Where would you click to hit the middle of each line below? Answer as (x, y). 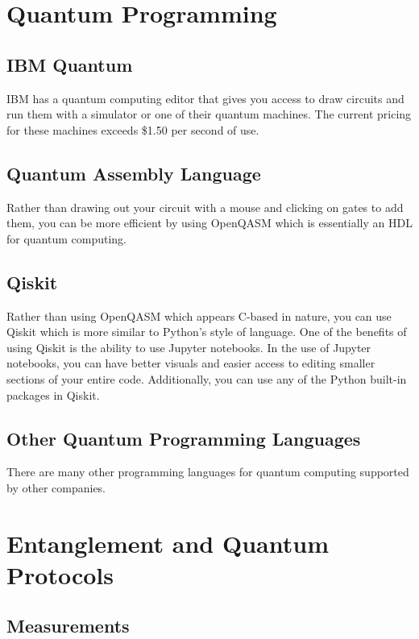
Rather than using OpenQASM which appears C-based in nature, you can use (199, 315)
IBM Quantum (70, 64)
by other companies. (56, 487)
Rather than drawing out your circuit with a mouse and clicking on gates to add (205, 207)
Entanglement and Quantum (168, 543)
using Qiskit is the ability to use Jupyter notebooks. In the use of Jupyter (189, 347)
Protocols (60, 574)
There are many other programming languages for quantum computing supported (208, 472)
